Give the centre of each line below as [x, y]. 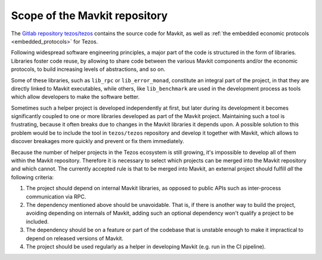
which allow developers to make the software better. [75, 97]
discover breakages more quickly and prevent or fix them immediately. [97, 141]
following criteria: [32, 177]
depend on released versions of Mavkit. [75, 238]
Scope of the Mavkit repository [89, 16]
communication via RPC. [56, 196]
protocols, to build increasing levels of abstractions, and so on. [88, 69]
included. [37, 221]
